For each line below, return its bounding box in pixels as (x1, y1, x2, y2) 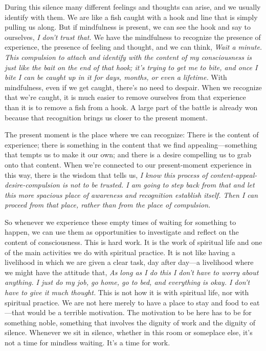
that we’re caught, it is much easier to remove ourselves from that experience (5, 92, 246, 102)
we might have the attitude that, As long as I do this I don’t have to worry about (5, 266, 259, 277)
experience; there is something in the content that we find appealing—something (5, 139, 257, 150)
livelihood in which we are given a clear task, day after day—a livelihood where (5, 257, 254, 267)
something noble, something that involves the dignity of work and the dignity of (5, 317, 255, 327)
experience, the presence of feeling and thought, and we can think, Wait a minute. (5, 42, 262, 52)
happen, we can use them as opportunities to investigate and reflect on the (5, 226, 239, 237)
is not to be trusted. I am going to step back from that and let (62, 179, 255, 190)
